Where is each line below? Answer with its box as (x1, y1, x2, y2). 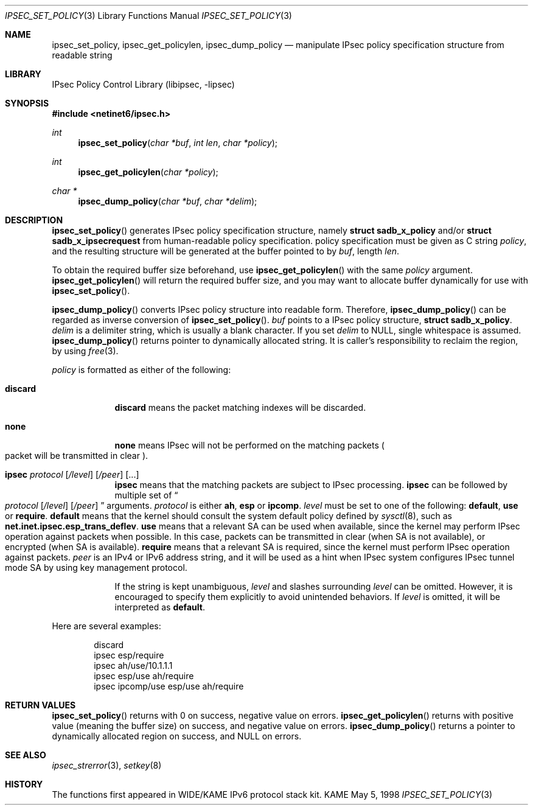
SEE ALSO (5, 750, 46, 760)
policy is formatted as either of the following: (52, 365, 231, 375)
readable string (52, 50, 113, 60)
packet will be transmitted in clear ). (5, 450, 148, 461)
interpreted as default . (114, 602, 205, 612)
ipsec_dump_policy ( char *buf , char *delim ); (78, 196, 257, 206)
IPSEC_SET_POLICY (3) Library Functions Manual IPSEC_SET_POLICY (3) (5, 10, 292, 21)
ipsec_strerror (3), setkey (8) (52, 760, 162, 770)
